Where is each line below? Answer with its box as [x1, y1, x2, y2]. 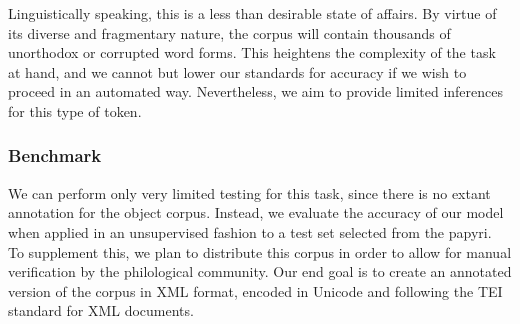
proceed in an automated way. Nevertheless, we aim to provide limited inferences [8, 81, 504, 102]
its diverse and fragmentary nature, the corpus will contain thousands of [8, 22, 451, 43]
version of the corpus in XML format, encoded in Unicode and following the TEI [8, 280, 503, 301]
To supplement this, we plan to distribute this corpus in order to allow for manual [8, 241, 512, 262]
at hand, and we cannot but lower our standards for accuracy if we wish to [8, 61, 467, 82]
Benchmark [8, 143, 102, 168]
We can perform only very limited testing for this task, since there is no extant [8, 182, 491, 203]
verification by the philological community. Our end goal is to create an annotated [8, 261, 512, 282]
